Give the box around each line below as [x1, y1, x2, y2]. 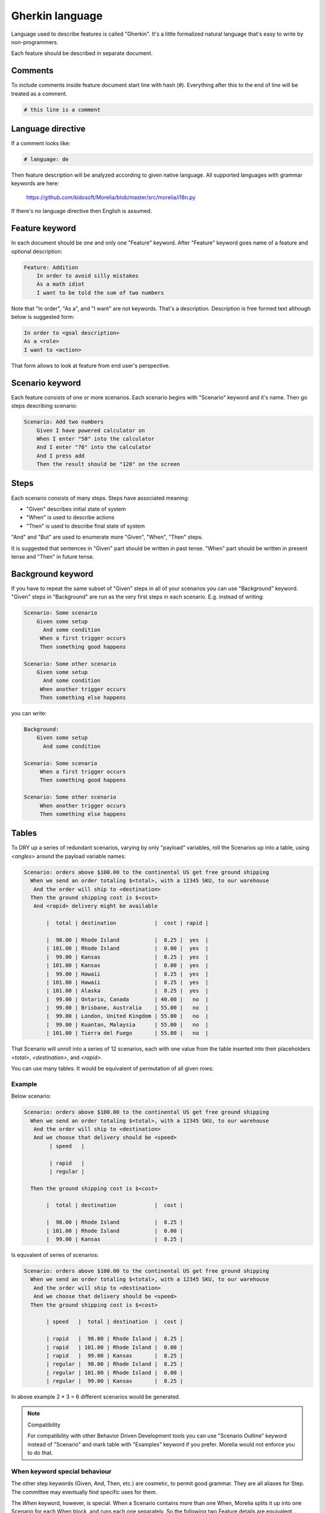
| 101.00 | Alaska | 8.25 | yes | [46, 987, 209, 994]
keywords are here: [11, 180, 60, 187]
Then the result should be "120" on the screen [36, 461, 181, 468]
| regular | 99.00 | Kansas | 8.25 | [46, 1377, 184, 1385]
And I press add [36, 452, 85, 459]
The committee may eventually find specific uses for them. [11, 1488, 158, 1495]
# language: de [24, 156, 69, 163]
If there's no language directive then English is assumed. [11, 208, 152, 215]
